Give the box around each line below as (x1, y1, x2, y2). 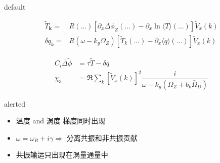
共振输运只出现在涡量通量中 (16, 149, 108, 160)
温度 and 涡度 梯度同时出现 (16, 115, 106, 126)
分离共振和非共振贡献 (66, 132, 138, 143)
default (4, 2, 26, 12)
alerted (4, 98, 26, 109)
